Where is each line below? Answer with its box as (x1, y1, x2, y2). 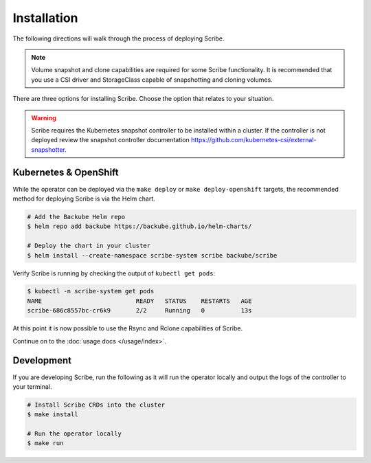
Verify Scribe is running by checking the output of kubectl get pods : (12, 269, 216, 278)
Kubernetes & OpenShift (12, 167, 120, 179)
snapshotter (31, 145, 65, 154)
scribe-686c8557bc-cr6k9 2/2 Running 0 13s (27, 306, 252, 315)
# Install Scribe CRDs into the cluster (27, 400, 165, 409)
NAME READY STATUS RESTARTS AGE (27, 297, 252, 305)
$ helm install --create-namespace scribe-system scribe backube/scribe (27, 251, 278, 259)
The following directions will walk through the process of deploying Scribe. (12, 34, 225, 43)
